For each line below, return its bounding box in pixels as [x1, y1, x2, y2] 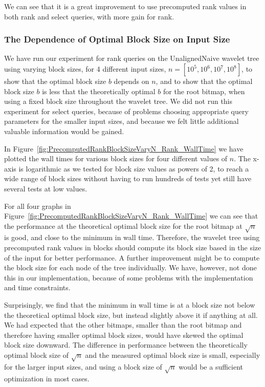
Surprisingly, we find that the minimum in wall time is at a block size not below [4, 299, 255, 310]
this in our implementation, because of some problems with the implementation [4, 272, 253, 283]
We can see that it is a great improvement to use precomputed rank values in [4, 1, 247, 11]
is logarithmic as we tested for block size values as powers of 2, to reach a [18, 163, 249, 174]
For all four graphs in [4, 200, 71, 211]
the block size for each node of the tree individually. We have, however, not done [4, 262, 257, 273]
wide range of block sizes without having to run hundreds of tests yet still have [4, 173, 252, 184]
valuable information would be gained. [4, 125, 124, 136]
